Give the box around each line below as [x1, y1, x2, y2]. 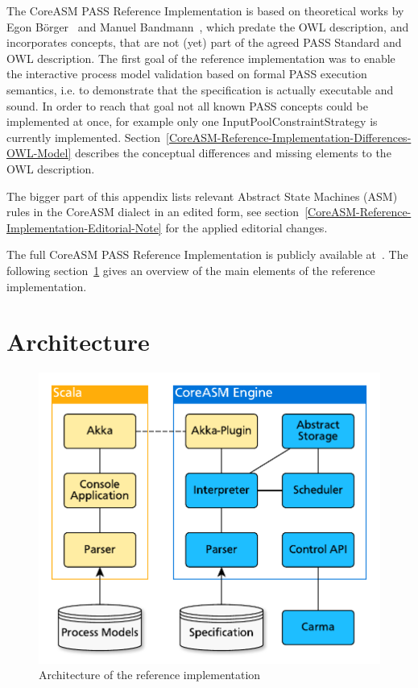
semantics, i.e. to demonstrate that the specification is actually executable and [6, 81, 394, 98]
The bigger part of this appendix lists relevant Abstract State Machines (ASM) [6, 187, 398, 204]
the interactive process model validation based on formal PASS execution [6, 65, 367, 82]
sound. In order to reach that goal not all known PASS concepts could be [6, 97, 368, 114]
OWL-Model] [6, 144, 72, 161]
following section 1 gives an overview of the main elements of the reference [6, 261, 375, 278]
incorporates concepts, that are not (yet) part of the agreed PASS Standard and [6, 34, 402, 51]
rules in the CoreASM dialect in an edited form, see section [6, 203, 300, 220]
